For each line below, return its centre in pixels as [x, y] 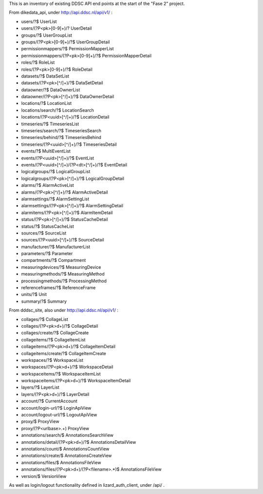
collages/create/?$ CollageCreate [55, 333]
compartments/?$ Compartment [54, 260]
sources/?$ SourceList [44, 233]
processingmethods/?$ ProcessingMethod [64, 281]
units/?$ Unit [34, 295]
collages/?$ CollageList [45, 319]
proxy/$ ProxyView [40, 421]
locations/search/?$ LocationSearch [58, 110]
